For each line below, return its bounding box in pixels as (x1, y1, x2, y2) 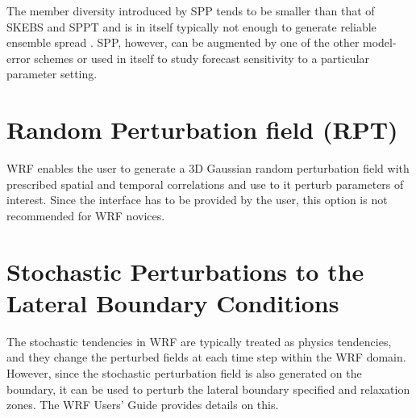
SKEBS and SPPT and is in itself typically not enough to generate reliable (6, 18, 376, 35)
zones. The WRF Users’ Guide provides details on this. (6, 396, 279, 413)
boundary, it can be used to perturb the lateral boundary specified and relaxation (6, 380, 410, 397)
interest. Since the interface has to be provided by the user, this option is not (6, 191, 388, 208)
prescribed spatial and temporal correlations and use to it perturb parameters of (6, 175, 404, 192)
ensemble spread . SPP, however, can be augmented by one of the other (6, 34, 360, 51)
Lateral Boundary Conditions (6, 286, 339, 319)
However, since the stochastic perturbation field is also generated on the (6, 364, 362, 381)
